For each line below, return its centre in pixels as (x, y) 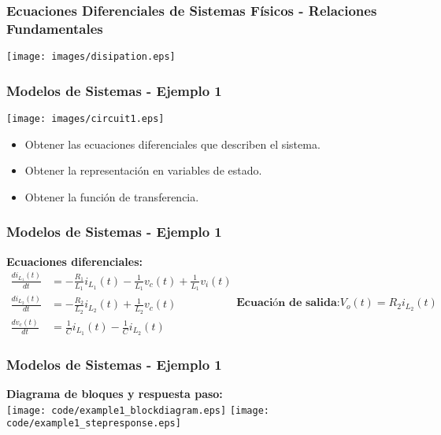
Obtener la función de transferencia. (112, 196)
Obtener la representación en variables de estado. (143, 170)
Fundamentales (55, 28)
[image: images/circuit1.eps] (85, 119)
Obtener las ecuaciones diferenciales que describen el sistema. (172, 144)
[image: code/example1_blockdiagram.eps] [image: (138, 410)
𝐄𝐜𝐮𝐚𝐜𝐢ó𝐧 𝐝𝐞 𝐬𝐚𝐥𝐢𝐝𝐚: (288, 303)
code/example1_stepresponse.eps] (94, 424)
